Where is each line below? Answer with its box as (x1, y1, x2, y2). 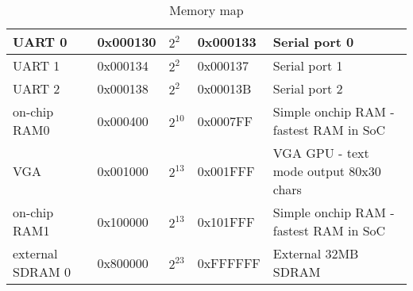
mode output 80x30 (272, 162, 381, 180)
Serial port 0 (272, 33, 354, 51)
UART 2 (13, 79, 60, 98)
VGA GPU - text (272, 144, 369, 162)
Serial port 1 (272, 56, 343, 75)
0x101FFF (197, 212, 255, 231)
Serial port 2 (272, 79, 343, 98)
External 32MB (272, 244, 359, 262)
